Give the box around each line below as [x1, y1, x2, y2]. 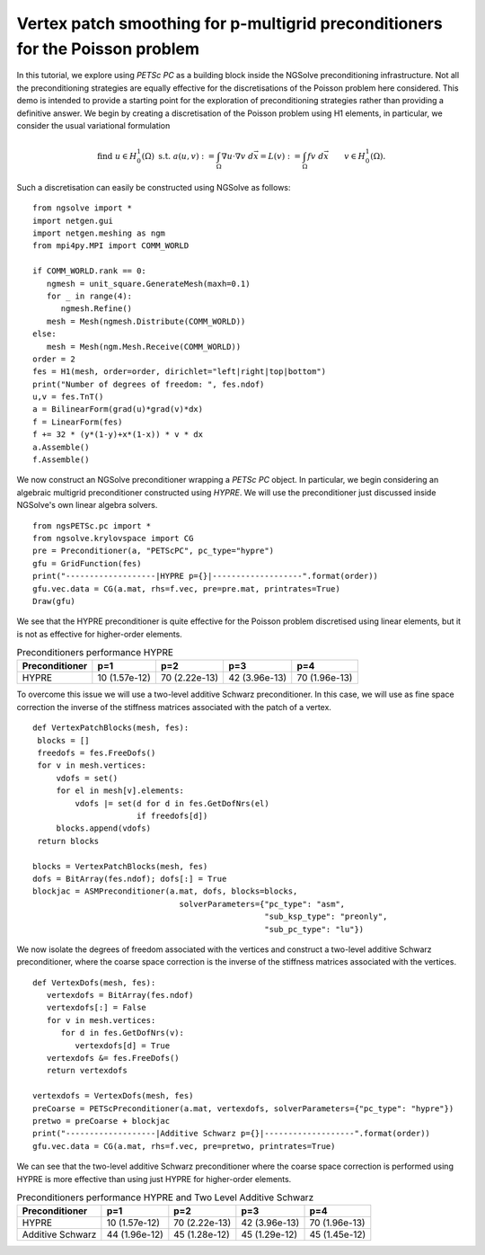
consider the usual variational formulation [16, 120, 171, 130]
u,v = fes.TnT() [32, 392, 104, 402]
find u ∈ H [97, 151, 137, 162]
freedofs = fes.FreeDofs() [37, 748, 156, 759]
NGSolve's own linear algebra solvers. [16, 500, 158, 511]
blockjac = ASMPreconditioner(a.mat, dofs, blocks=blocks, [32, 886, 298, 896]
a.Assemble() [32, 441, 90, 452]
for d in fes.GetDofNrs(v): [60, 1028, 184, 1038]
